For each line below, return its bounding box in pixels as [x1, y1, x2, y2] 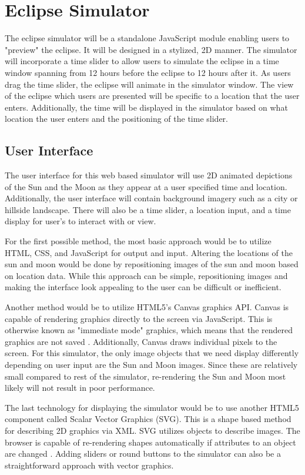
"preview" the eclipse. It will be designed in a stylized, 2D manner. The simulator [5, 43, 297, 55]
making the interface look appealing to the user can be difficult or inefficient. [5, 281, 281, 293]
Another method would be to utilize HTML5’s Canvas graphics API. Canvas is [5, 301, 289, 313]
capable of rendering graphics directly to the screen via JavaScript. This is [5, 312, 273, 324]
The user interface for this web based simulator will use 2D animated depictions [5, 169, 293, 181]
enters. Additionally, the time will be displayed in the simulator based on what [5, 101, 288, 113]
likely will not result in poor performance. [5, 381, 155, 394]
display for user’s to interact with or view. [5, 215, 156, 227]
